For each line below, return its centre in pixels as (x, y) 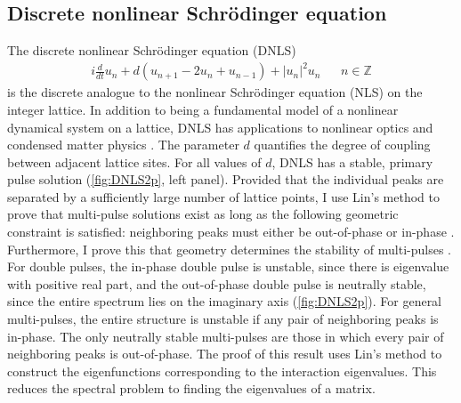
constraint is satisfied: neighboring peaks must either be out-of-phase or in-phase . (231, 232)
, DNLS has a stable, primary (352, 161)
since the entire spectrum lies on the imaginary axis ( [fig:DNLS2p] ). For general (225, 301)
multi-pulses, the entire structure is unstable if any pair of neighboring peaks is (223, 319)
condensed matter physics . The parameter (123, 145)
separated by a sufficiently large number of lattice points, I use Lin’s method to (224, 196)
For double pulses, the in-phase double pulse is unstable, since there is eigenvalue (228, 266)
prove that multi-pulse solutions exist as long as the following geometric (203, 214)
